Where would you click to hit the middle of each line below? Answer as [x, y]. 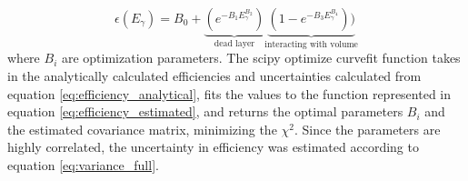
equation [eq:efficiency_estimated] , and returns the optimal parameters [205, 111]
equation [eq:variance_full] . [83, 165]
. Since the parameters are [367, 129]
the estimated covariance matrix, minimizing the [142, 129]
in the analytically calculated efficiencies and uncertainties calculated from [214, 76]
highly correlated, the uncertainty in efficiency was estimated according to [213, 147]
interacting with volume [311, 44]
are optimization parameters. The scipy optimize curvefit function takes [261, 58]
